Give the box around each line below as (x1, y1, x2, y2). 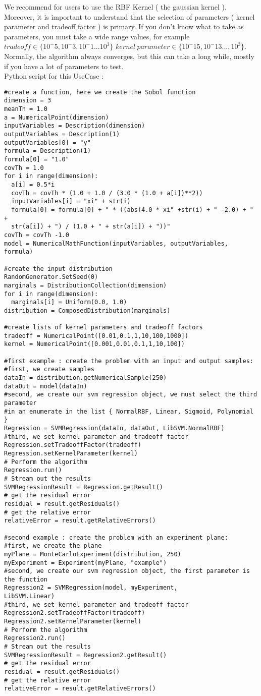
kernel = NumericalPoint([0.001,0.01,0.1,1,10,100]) (4, 340, 185, 348)
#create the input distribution (4, 265, 113, 272)
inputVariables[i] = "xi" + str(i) (11, 198, 131, 205)
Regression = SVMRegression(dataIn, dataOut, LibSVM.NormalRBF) (4, 425, 225, 432)
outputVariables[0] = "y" (4, 139, 91, 146)
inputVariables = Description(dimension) (4, 122, 145, 130)
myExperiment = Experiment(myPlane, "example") (4, 559, 167, 566)
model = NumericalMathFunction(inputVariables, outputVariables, (4, 240, 228, 247)
